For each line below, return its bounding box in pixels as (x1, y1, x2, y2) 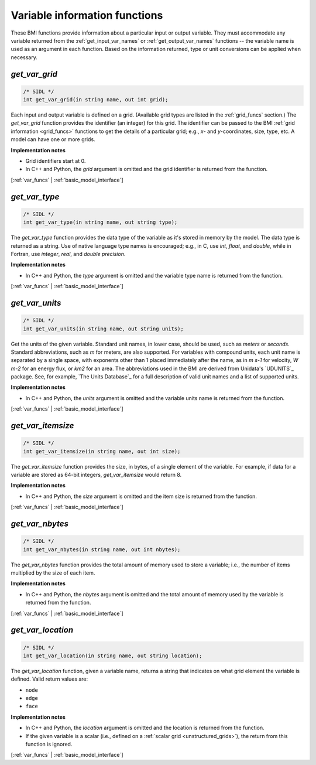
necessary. (11, 53, 38, 61)
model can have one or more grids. (11, 136, 96, 143)
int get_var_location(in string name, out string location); (23, 652, 202, 659)
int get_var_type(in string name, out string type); (23, 219, 178, 226)
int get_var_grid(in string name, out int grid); (23, 97, 169, 103)
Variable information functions (11, 9, 163, 22)
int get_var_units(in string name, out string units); (23, 325, 184, 332)
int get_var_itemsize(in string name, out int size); (23, 448, 181, 455)
